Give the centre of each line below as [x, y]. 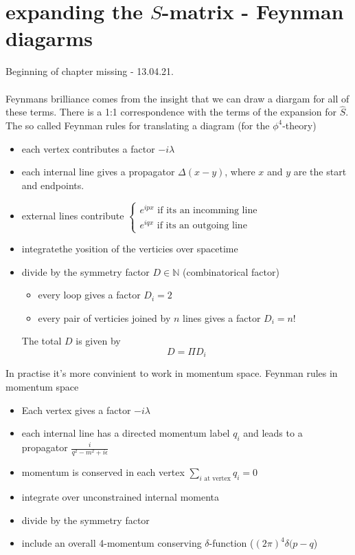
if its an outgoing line [202, 225]
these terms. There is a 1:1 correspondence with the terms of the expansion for [171, 112]
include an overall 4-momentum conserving [112, 543]
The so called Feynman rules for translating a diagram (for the [138, 125]
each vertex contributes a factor [88, 148]
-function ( [231, 543]
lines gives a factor [222, 317]
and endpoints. [53, 185]
